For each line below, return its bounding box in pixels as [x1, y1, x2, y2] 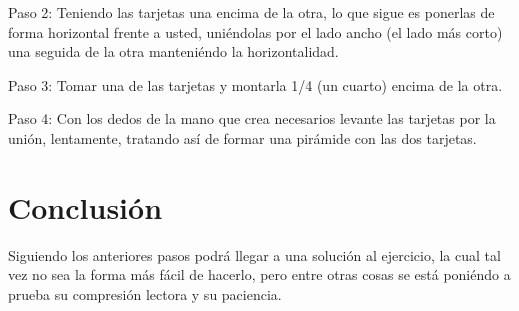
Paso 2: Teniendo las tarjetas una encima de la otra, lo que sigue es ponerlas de [8, 2, 495, 22]
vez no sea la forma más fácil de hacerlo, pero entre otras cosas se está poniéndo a [8, 264, 511, 285]
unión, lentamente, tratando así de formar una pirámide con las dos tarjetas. [8, 127, 477, 148]
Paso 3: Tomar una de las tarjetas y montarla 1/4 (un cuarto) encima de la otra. [8, 74, 503, 95]
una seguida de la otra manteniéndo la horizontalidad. [8, 41, 339, 62]
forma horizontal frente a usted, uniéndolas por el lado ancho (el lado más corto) [8, 21, 503, 42]
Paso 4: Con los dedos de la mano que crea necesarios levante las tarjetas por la [8, 108, 496, 129]
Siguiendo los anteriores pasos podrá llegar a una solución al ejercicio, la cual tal [8, 244, 501, 265]
